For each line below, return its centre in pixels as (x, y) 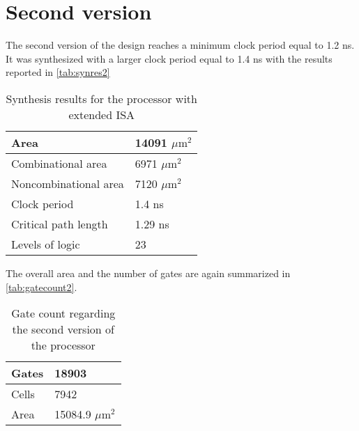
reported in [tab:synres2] (58, 72)
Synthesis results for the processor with (101, 98)
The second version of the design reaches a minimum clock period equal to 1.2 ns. (180, 45)
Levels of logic (46, 244)
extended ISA (102, 114)
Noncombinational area (68, 183)
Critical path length (60, 224)
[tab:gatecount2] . (41, 287)
